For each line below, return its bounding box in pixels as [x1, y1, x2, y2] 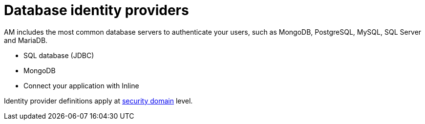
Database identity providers [4, 2, 189, 19]
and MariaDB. [4, 36, 48, 44]
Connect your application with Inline [23, 81, 139, 90]
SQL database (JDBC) [23, 51, 94, 60]
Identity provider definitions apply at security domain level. [4, 96, 193, 105]
